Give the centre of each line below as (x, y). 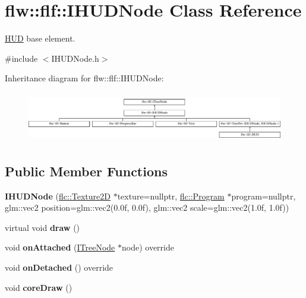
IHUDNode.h (75, 58)
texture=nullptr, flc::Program (171, 196)
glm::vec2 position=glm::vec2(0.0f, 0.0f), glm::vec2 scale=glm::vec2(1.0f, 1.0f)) (147, 207)
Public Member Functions (86, 171)
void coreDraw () (39, 287)
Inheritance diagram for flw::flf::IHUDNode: (84, 78)
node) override (148, 247)
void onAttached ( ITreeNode (60, 247)
